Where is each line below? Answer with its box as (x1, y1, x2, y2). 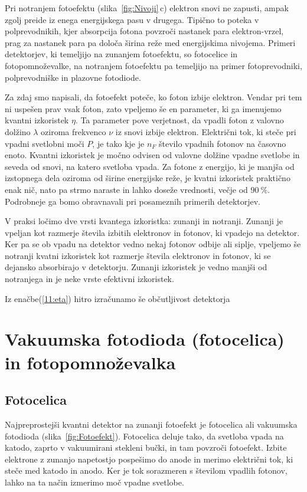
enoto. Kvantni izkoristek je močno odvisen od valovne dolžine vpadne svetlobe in (5, 149, 300, 161)
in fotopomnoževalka (5, 350, 176, 374)
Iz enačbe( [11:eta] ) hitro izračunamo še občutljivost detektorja (5, 292, 230, 304)
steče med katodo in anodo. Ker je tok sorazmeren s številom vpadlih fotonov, (5, 464, 288, 477)
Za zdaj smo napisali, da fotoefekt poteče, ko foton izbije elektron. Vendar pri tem (5, 91, 302, 103)
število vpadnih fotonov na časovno (159, 137, 286, 149)
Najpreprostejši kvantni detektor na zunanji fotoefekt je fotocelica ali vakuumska (5, 418, 298, 431)
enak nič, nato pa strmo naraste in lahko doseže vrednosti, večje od (5, 183, 248, 195)
